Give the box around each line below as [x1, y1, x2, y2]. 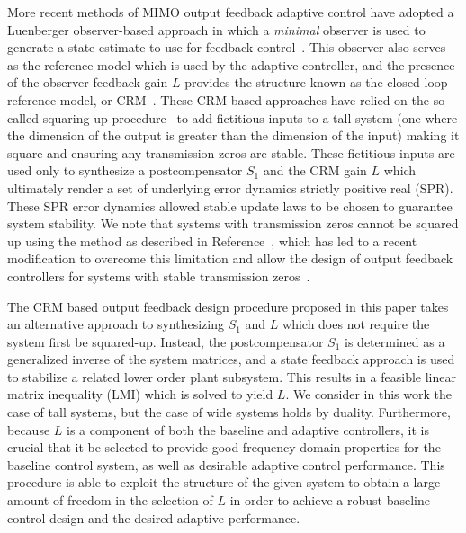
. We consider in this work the [285, 385, 452, 404]
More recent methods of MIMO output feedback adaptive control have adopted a [7, 3, 454, 21]
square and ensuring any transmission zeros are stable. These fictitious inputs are [7, 143, 455, 162]
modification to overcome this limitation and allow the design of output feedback [7, 249, 453, 268]
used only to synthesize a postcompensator [7, 161, 243, 180]
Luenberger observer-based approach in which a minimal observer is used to [7, 20, 426, 39]
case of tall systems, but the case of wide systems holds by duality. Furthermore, [7, 403, 451, 422]
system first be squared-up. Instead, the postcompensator [7, 332, 324, 351]
